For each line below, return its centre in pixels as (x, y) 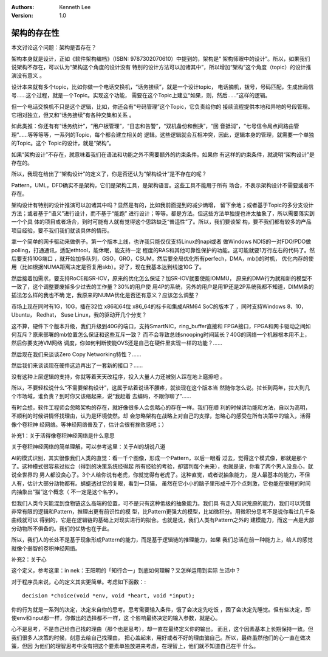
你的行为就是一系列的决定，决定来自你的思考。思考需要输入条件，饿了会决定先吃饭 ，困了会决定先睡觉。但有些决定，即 (161, 609)
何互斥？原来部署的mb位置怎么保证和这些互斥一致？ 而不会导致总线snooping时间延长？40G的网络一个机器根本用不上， (161, 335)
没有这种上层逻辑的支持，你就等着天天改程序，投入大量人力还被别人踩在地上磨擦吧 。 (118, 376)
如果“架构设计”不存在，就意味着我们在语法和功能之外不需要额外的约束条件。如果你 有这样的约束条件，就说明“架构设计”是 (163, 154)
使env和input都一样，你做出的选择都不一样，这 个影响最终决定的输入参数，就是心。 (116, 617)
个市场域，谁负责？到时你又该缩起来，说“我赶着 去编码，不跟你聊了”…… (101, 396)
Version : (22, 16)
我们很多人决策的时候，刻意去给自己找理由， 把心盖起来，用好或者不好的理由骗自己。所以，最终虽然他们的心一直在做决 (161, 638)
